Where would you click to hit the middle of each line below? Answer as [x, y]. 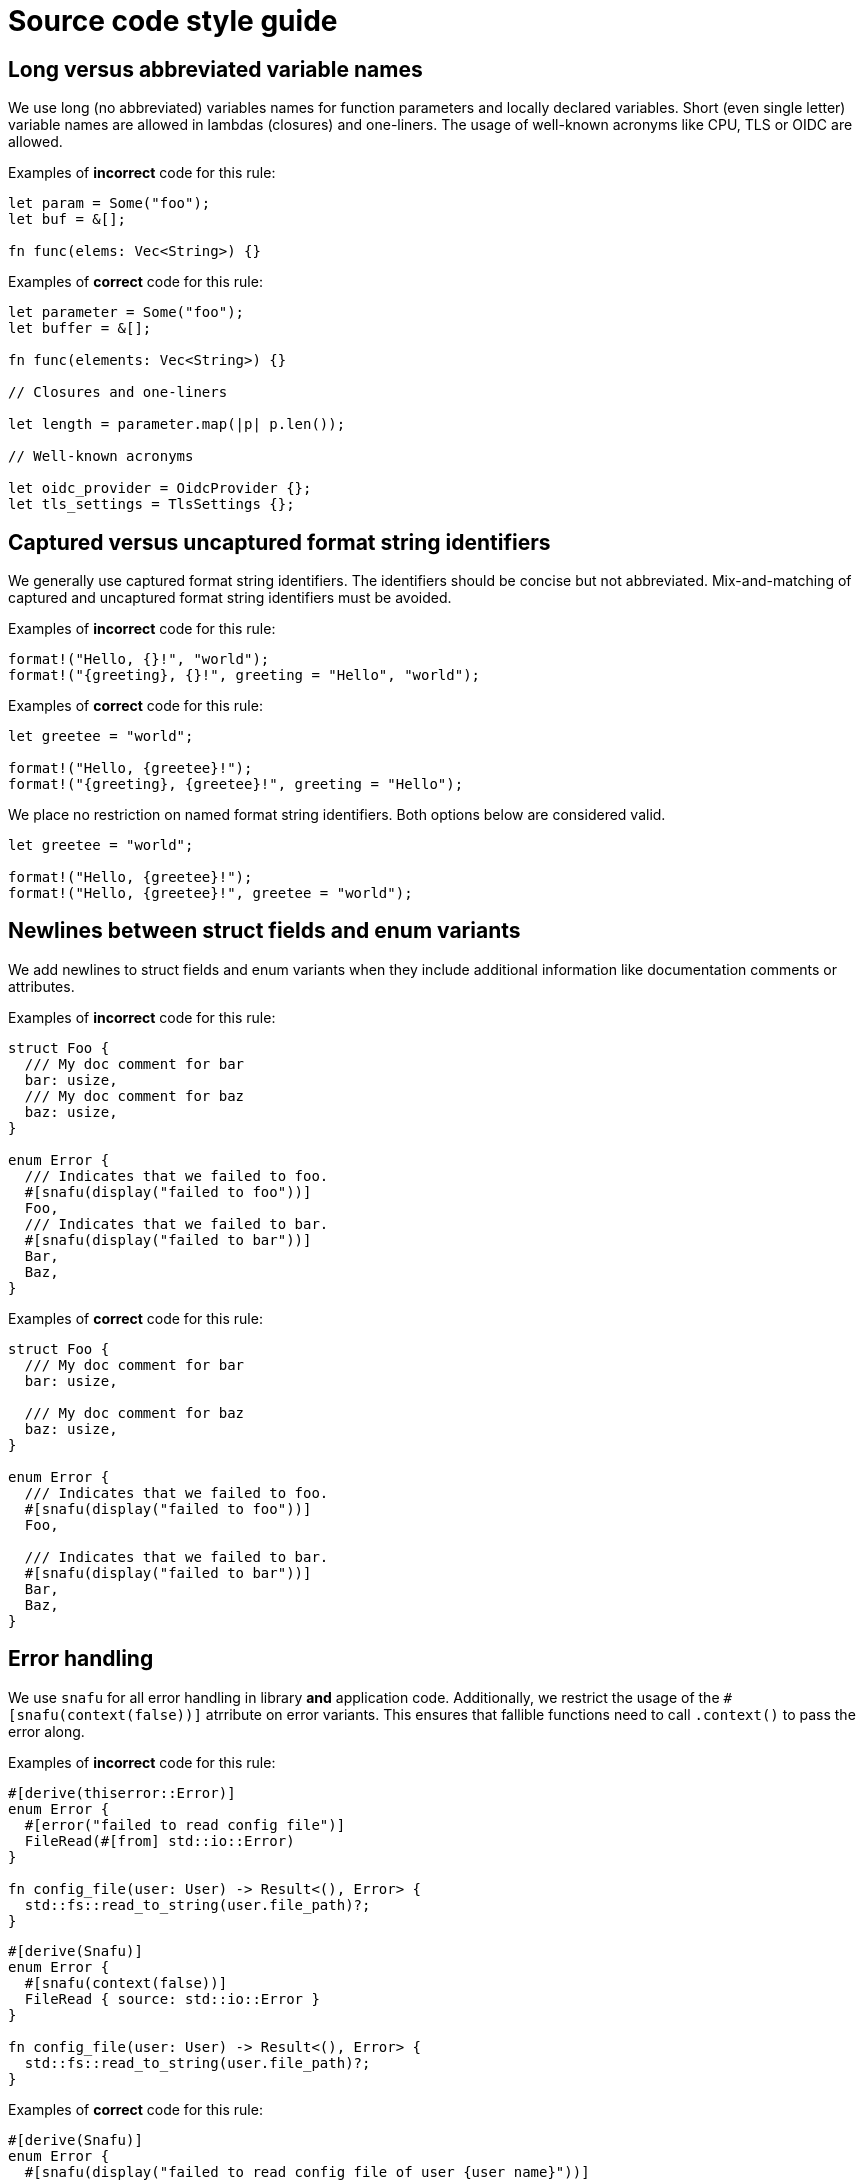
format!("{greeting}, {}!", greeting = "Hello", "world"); [244, 675]
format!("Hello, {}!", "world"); [139, 659]
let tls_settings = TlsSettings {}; [151, 504]
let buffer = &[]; [80, 328]
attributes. [41, 986]
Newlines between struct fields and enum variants [264, 931]
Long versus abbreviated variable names [215, 69]
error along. [46, 1731]
